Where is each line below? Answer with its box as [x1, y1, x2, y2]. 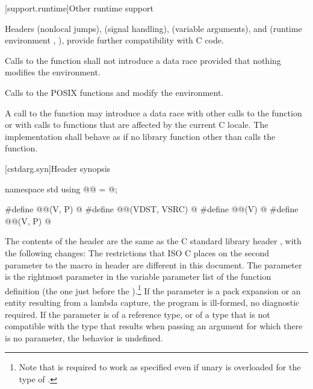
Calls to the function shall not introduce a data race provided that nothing [5, 54, 281, 66]
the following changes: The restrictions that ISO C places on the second [5, 246, 270, 259]
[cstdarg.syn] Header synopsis [5, 162, 111, 174]
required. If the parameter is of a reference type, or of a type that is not [5, 308, 270, 320]
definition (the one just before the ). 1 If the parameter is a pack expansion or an [5, 282, 301, 297]
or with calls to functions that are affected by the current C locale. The [5, 118, 268, 131]
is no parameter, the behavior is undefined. [5, 331, 163, 344]
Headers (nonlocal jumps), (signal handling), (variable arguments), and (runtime [5, 22, 302, 34]
